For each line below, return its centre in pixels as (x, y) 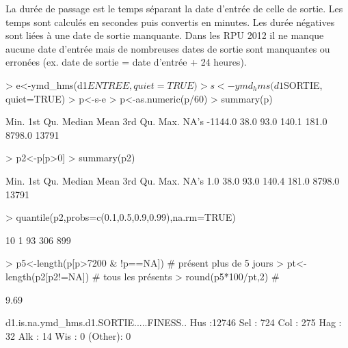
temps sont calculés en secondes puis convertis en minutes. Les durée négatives (170, 22)
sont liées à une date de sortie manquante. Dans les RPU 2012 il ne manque (165, 35)
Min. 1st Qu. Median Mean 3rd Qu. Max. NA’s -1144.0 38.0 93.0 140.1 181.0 (166, 121)
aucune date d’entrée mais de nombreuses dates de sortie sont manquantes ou (168, 48)
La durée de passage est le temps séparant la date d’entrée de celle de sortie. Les (174, 8)
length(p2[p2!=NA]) (48, 276)
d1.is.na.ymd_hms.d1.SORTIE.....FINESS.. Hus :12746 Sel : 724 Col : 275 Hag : (174, 322)
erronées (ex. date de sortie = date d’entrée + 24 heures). (126, 62)
